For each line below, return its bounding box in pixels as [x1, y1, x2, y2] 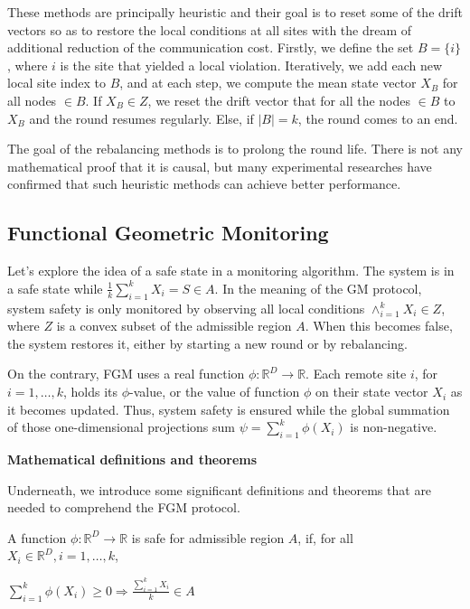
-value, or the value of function [129, 382, 300, 401]
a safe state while [7, 278, 103, 297]
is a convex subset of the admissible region [56, 316, 292, 335]
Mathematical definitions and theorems [7, 450, 258, 469]
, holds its [62, 382, 118, 401]
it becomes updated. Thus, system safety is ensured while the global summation [7, 399, 450, 418]
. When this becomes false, [305, 316, 453, 335]
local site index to [7, 73, 106, 92]
